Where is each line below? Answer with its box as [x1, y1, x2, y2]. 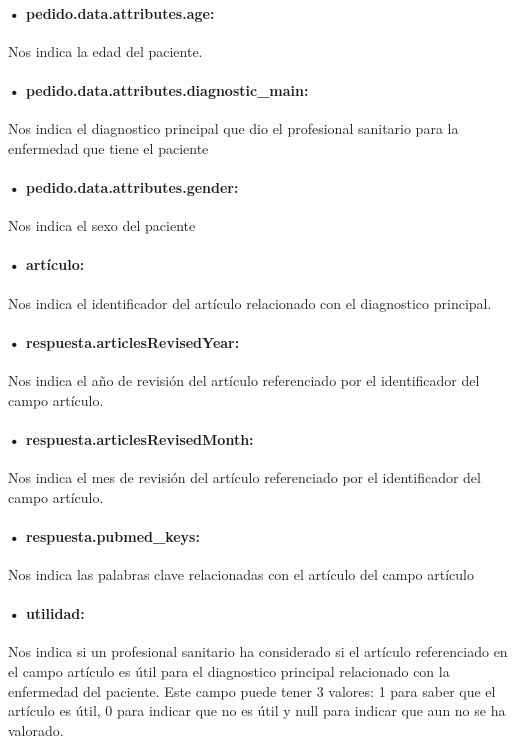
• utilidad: [8, 603, 85, 624]
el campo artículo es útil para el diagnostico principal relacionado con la [8, 660, 450, 681]
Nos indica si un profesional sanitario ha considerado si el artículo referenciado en [8, 641, 508, 662]
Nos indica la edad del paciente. [8, 40, 203, 61]
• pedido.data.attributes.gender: [8, 176, 239, 197]
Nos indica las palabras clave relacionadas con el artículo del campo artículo [8, 563, 474, 584]
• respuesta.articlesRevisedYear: [8, 331, 240, 352]
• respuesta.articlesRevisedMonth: [8, 428, 254, 449]
